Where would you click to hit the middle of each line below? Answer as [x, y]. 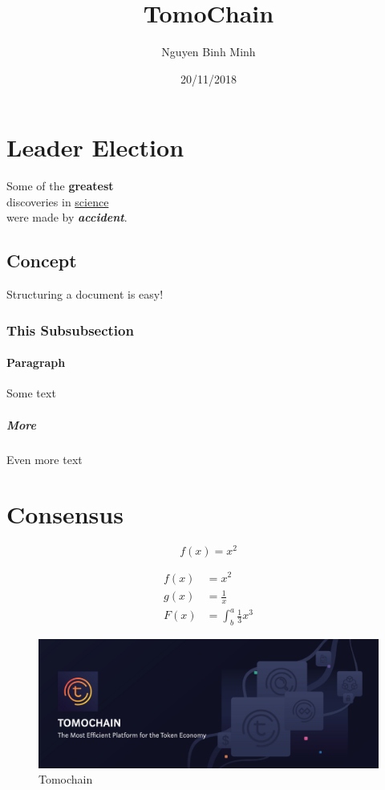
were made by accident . [67, 217]
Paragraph [36, 362]
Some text [31, 393]
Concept [42, 261]
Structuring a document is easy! [85, 294]
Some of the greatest [60, 186]
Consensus [65, 514]
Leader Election [95, 147]
